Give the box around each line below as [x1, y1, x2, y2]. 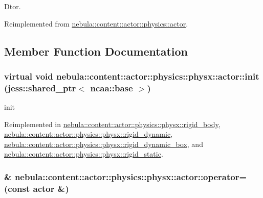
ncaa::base [90, 81, 133, 94]
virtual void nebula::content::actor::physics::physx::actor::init [4, 69, 259, 82]
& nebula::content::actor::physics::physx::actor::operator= [4, 170, 247, 183]
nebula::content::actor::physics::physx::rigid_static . [4, 148, 163, 159]
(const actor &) [4, 182, 69, 194]
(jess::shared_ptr [4, 81, 76, 94]
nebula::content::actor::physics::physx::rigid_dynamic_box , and [4, 138, 203, 149]
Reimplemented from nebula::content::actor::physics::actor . [4, 18, 188, 29]
